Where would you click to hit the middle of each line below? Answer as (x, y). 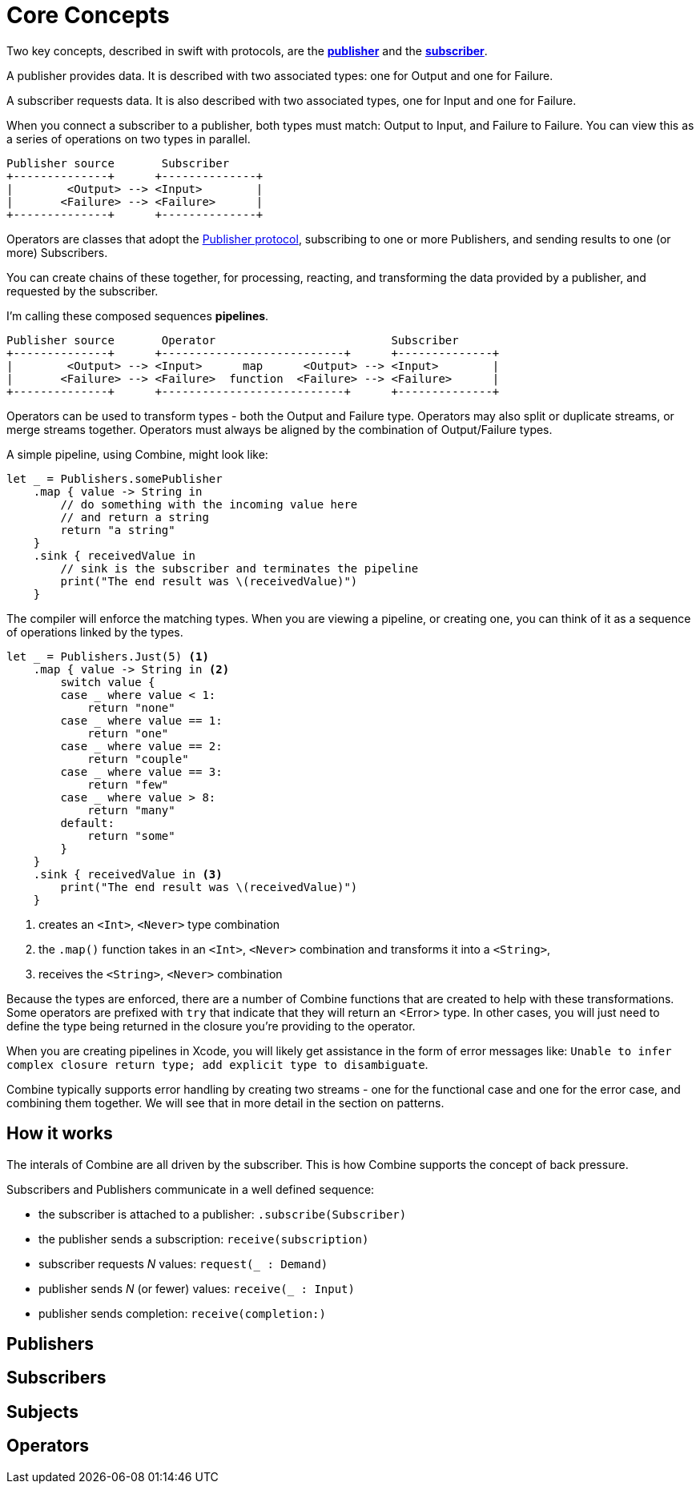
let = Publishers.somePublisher (115, 478)
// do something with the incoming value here (209, 504)
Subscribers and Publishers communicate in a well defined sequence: (191, 1189)
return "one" (128, 733)
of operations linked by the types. (95, 632)
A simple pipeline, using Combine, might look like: (137, 454)
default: (87, 823)
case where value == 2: (141, 746)
